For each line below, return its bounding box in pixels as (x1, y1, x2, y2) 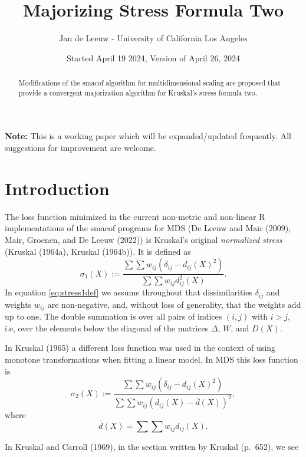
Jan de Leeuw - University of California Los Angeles (59, 32, 248, 44)
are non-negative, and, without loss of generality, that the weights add (47, 298, 301, 310)
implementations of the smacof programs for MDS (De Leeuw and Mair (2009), (5, 222, 291, 234)
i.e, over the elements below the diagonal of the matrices (5, 321, 209, 334)
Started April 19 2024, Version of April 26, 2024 (67, 51, 240, 64)
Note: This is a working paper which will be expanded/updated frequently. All (5, 130, 291, 142)
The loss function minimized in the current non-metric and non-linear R (5, 210, 265, 222)
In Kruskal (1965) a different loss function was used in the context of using (5, 341, 276, 354)
